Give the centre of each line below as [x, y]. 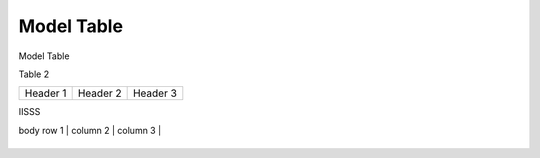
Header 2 [99, 93]
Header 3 [154, 93]
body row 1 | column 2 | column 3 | [90, 130]
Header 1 [45, 93]
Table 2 [34, 74]
